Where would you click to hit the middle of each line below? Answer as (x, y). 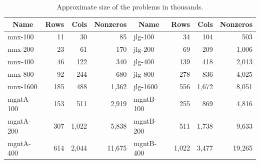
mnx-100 (21, 37)
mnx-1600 (22, 86)
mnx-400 (21, 62)
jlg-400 (144, 62)
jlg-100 (144, 37)
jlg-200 (144, 49)
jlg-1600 (146, 86)
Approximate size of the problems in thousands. (130, 6)
